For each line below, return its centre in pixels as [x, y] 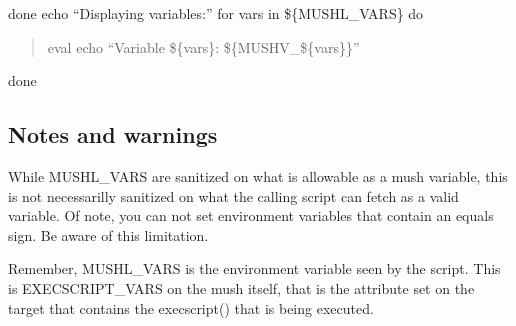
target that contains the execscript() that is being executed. [191, 307]
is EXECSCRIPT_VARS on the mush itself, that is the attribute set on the [241, 287]
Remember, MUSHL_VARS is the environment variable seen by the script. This [254, 268]
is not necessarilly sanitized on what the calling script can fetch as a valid [233, 195]
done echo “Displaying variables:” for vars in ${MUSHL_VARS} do [216, 13]
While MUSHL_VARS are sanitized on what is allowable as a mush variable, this [258, 175]
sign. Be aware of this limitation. [108, 234]
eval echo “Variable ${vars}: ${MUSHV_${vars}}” [203, 46]
